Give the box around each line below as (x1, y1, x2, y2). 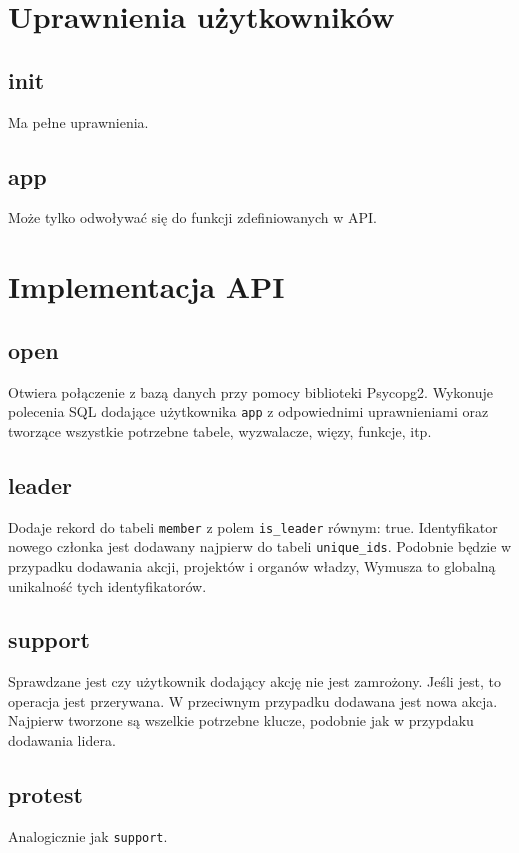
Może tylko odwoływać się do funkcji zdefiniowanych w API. (8, 207, 377, 228)
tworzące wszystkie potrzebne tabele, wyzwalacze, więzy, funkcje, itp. (8, 420, 432, 441)
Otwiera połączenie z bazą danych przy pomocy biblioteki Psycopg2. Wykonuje (8, 381, 493, 402)
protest (8, 779, 83, 810)
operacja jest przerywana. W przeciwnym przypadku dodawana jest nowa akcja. (8, 690, 498, 711)
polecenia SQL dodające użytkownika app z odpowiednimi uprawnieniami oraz (8, 401, 489, 422)
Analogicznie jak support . (8, 825, 168, 846)
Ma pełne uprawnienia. (8, 111, 149, 132)
